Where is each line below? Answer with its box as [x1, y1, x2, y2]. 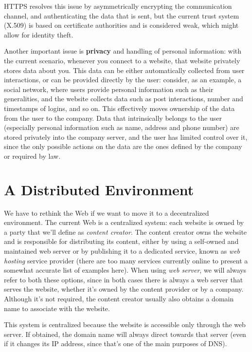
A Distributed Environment [4, 179, 194, 199]
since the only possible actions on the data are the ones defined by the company [4, 141, 242, 151]
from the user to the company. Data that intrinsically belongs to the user [4, 112, 222, 123]
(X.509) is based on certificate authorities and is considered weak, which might [4, 20, 239, 30]
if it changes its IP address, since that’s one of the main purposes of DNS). [4, 338, 227, 349]
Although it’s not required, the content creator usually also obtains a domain [4, 293, 234, 303]
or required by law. [4, 150, 61, 161]
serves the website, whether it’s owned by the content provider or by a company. [4, 284, 244, 294]
